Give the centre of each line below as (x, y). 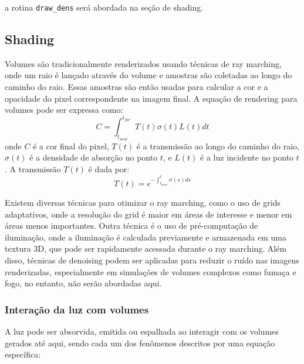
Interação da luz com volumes (77, 309)
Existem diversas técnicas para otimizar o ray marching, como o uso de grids (143, 203)
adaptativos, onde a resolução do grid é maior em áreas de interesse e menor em (148, 214)
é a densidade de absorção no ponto (94, 157)
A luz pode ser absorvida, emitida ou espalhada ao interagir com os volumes (142, 331)
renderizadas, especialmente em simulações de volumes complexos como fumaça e (151, 271)
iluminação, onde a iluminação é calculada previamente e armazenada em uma (146, 237)
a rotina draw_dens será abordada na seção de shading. (104, 7)
